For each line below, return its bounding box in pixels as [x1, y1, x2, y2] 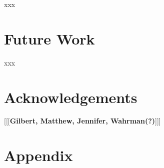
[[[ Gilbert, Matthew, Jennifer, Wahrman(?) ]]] [4, 115, 161, 126]
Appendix [4, 145, 73, 165]
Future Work [4, 28, 95, 48]
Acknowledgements [4, 86, 137, 107]
